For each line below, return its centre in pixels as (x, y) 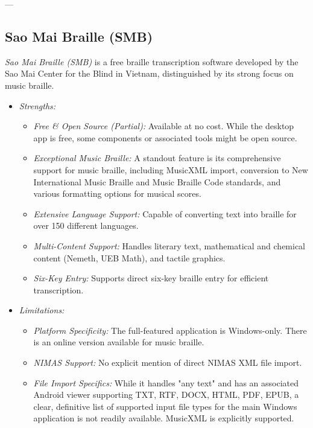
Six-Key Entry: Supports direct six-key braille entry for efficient (151, 278)
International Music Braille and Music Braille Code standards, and (157, 181)
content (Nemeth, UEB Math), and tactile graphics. (129, 257)
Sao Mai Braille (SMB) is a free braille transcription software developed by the (152, 61)
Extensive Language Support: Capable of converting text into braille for (165, 213)
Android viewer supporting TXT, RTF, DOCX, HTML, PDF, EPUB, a (166, 394)
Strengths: (37, 105)
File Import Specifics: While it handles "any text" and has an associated (166, 382)
